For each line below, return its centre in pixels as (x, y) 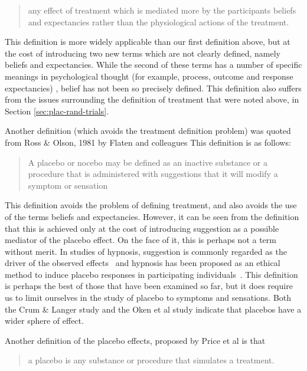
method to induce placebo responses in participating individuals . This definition (151, 274)
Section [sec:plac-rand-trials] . (57, 111)
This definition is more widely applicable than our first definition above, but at (148, 42)
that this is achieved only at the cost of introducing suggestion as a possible (142, 228)
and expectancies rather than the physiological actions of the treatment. (159, 22)
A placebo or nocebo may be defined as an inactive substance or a (148, 162)
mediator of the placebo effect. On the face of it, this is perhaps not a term (141, 240)
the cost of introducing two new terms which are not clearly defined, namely (143, 53)
